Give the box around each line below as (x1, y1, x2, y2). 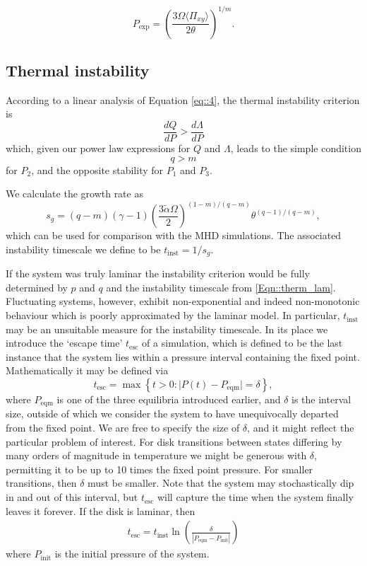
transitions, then (6, 475, 77, 490)
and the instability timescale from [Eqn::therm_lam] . (106, 279, 336, 294)
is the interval (291, 392, 351, 407)
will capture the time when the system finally (157, 490, 354, 504)
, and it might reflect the (247, 420, 354, 435)
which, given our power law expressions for (6, 140, 191, 155)
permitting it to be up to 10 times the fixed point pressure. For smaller (6, 461, 313, 476)
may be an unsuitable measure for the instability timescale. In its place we (6, 321, 328, 336)
